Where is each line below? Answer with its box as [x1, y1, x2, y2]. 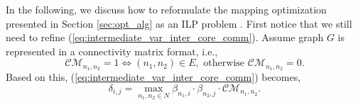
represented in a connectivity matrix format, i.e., [6, 43, 218, 58]
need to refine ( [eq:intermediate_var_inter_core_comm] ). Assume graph [6, 30, 324, 45]
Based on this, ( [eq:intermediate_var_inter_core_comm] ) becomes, [6, 70, 301, 84]
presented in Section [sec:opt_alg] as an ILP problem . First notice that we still [6, 16, 352, 31]
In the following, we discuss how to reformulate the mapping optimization [6, 2, 327, 16]
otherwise [203, 58, 245, 69]
